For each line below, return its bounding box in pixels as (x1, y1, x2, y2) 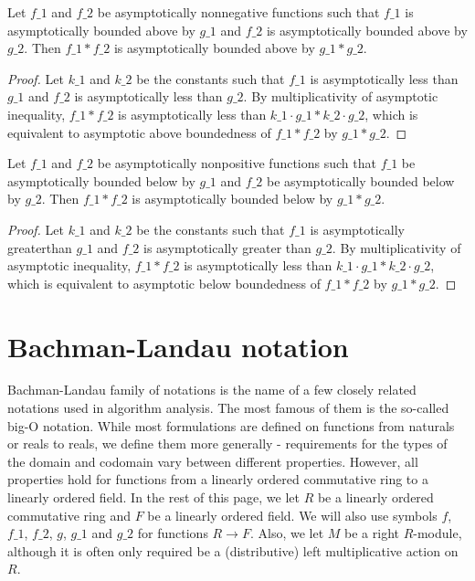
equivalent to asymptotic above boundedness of (7, 122, 271, 142)
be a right (344, 523, 399, 543)
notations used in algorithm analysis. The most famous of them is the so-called (7, 398, 449, 417)
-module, (413, 523, 462, 543)
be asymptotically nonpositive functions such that (97, 153, 376, 173)
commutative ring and (7, 505, 131, 524)
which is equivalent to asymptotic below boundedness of (7, 273, 321, 292)
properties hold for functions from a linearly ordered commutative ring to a (7, 470, 428, 489)
